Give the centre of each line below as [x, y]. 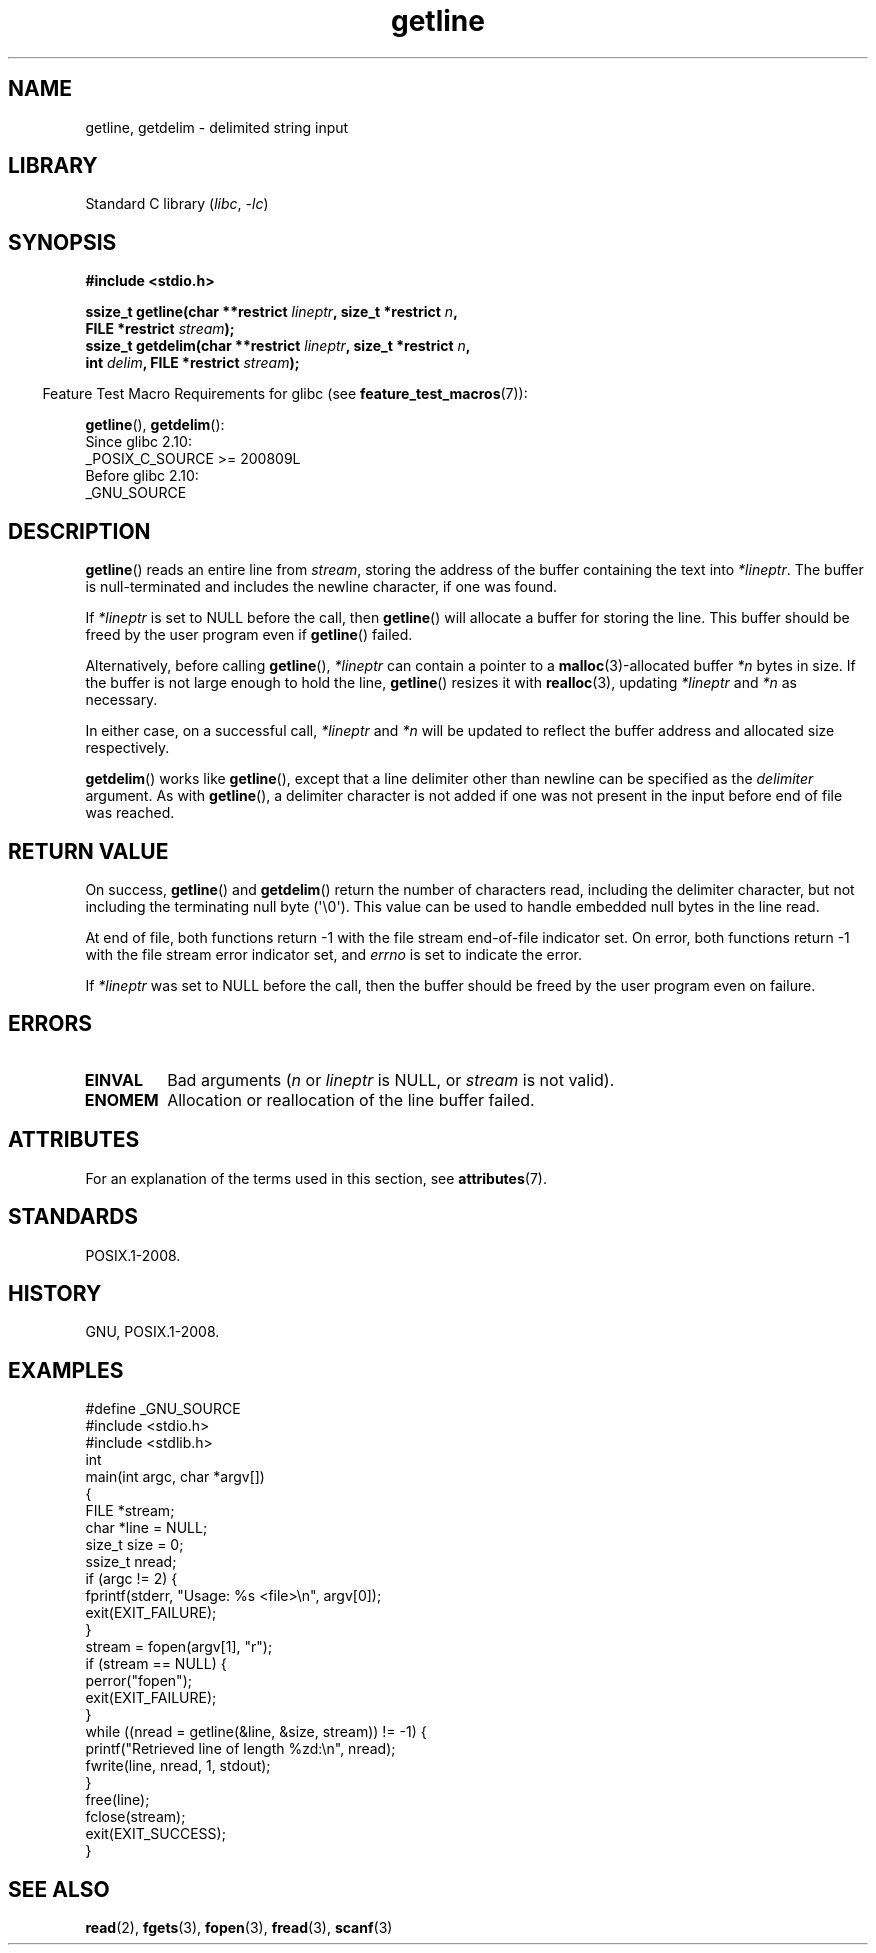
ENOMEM [121, 1099]
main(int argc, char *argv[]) [175, 1477]
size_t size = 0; [134, 1545]
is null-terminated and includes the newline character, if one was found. [321, 587]
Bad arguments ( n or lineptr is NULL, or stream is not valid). [391, 1079]
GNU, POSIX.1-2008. [152, 1332]
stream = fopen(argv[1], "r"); [179, 1647]
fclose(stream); [135, 1817]
